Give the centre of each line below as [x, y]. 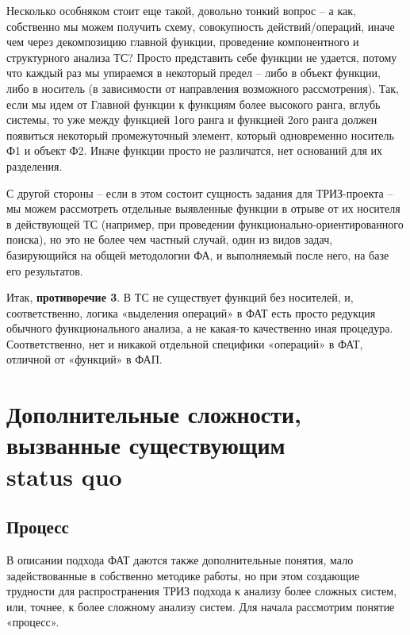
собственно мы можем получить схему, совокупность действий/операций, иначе [201, 26]
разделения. [34, 165]
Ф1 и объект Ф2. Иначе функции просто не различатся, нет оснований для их [195, 150]
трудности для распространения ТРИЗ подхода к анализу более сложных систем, [202, 591]
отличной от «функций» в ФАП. [84, 359]
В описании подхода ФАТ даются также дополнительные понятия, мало [180, 560]
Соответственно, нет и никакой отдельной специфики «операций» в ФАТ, [185, 343]
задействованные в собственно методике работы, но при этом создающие [183, 575]
